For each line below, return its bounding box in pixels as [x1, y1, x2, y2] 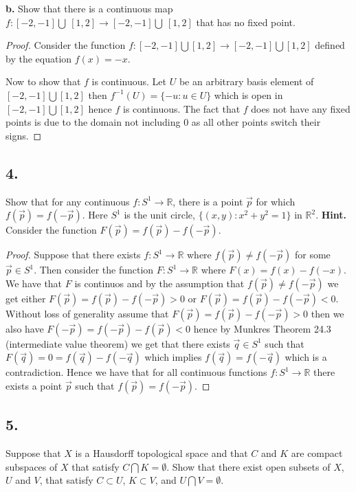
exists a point [5, 378, 63, 392]
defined [315, 38, 345, 52]
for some [294, 247, 331, 262]
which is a [285, 350, 327, 364]
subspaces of [5, 459, 58, 473]
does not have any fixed [251, 101, 351, 115]
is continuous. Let [91, 74, 167, 89]
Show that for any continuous [5, 194, 130, 208]
